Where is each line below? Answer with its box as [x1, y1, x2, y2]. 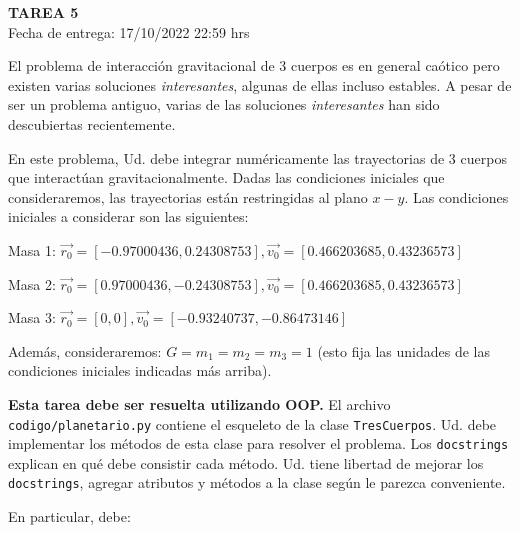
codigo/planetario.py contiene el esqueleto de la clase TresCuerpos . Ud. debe [8, 413, 497, 434]
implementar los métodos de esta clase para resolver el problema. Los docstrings [8, 433, 509, 454]
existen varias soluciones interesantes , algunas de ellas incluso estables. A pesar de [8, 74, 512, 95]
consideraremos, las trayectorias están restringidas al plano [8, 186, 368, 207]
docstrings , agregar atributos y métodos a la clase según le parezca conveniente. [8, 472, 506, 493]
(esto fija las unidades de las [317, 340, 491, 361]
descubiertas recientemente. [8, 113, 176, 134]
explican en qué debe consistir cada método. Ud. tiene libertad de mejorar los [8, 452, 484, 473]
